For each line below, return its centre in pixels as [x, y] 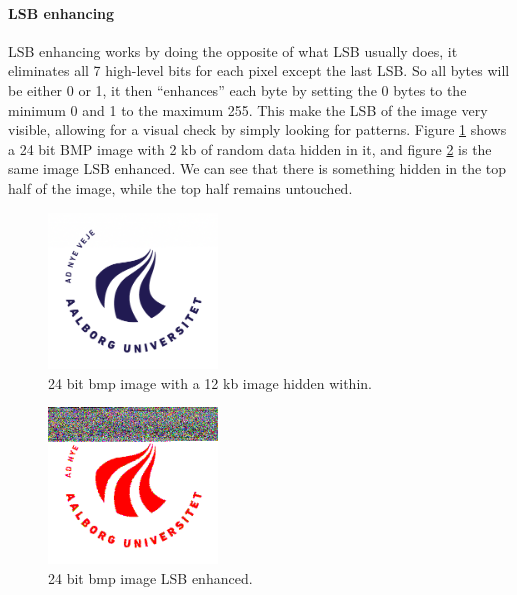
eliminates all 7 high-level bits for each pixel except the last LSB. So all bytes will [259, 70]
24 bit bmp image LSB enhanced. [150, 577]
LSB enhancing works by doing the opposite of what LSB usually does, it [233, 50]
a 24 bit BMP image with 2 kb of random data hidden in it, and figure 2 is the [250, 148]
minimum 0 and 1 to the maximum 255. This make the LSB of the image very [248, 109]
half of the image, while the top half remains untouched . [180, 187]
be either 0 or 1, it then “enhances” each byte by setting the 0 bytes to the [237, 89]
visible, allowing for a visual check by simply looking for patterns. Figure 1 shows [257, 129]
